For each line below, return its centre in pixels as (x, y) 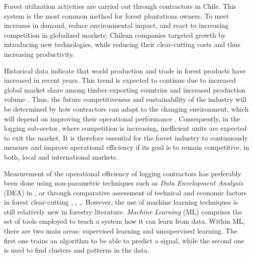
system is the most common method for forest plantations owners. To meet (117, 15)
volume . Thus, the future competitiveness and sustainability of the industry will (125, 99)
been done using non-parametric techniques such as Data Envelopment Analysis (124, 183)
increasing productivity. (39, 54)
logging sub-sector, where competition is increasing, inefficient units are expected (126, 128)
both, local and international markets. (61, 156)
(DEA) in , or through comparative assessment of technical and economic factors (125, 192)
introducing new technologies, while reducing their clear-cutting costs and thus (122, 44)
